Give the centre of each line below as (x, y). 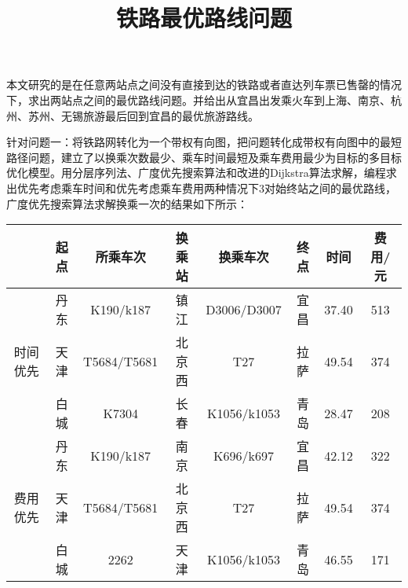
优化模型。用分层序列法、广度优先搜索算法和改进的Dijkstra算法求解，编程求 (202, 173)
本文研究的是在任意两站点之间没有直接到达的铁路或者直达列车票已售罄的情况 (204, 85)
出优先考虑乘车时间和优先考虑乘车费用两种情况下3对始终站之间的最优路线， (201, 187)
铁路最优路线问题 (204, 18)
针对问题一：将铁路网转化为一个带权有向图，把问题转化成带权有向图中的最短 (204, 142)
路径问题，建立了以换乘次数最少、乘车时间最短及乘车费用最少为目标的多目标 (204, 157)
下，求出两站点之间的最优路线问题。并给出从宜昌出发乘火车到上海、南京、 (199, 99)
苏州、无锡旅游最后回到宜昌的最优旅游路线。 (143, 115)
